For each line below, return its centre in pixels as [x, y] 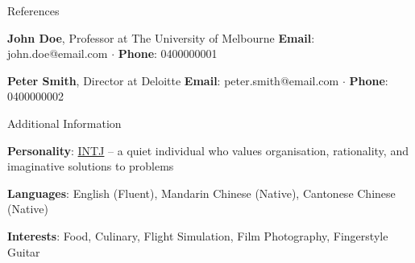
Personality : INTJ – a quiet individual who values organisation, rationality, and [208, 150]
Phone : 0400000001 [168, 53]
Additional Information [64, 123]
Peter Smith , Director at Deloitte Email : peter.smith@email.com [173, 80]
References [33, 10]
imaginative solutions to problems [91, 166]
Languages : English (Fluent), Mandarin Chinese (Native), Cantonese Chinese [201, 193]
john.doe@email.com [58, 53]
